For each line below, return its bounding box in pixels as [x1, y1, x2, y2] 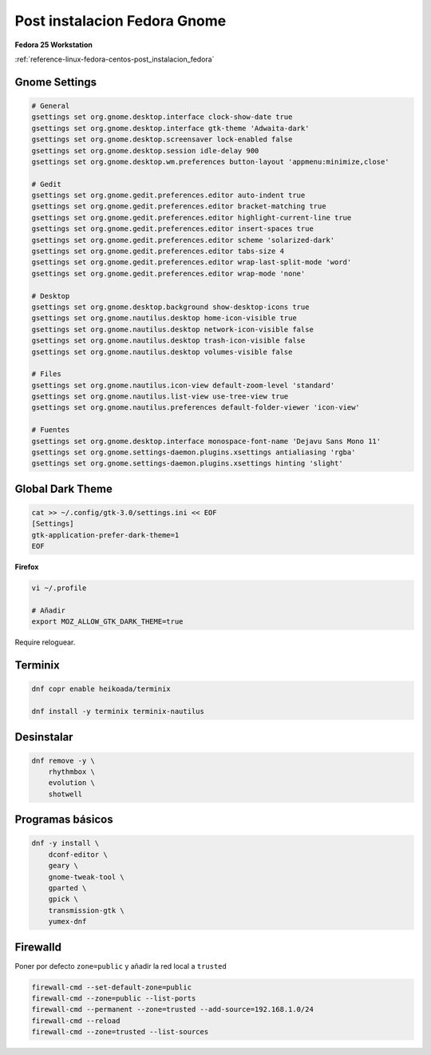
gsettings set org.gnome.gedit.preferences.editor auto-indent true [31, 191, 306, 200]
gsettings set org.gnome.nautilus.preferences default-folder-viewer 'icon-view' [31, 403, 361, 412]
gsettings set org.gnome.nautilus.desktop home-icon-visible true [31, 314, 297, 323]
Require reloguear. [14, 637, 76, 647]
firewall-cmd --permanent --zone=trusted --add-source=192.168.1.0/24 [31, 1005, 314, 1014]
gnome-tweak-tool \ [48, 872, 125, 882]
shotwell [48, 789, 83, 799]
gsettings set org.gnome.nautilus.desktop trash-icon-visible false [31, 336, 306, 345]
